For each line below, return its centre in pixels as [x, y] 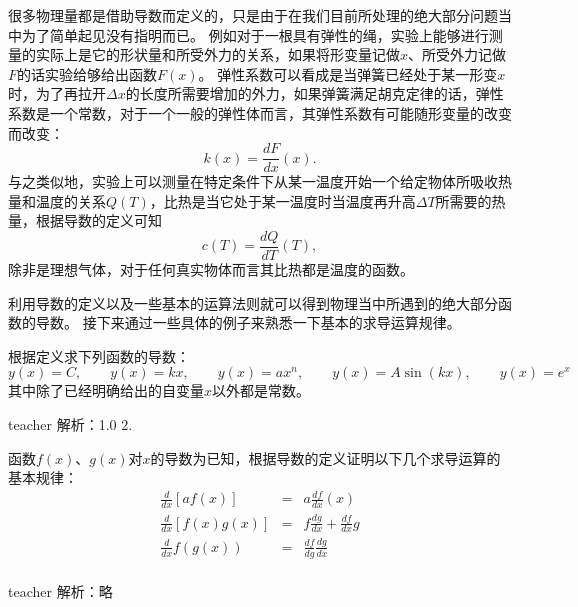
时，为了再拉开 [57, 93]
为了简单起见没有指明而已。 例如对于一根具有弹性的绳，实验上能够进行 [255, 34]
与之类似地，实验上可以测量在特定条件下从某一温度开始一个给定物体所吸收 [253, 181]
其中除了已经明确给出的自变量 [106, 390]
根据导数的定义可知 [98, 220]
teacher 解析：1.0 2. [70, 424]
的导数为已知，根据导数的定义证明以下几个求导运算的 [325, 457]
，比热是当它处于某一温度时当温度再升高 [282, 200]
